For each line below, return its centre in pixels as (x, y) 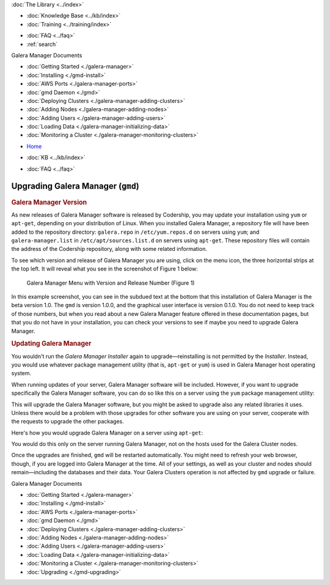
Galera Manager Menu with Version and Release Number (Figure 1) (111, 283)
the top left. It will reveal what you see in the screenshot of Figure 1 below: (105, 269)
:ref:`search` (42, 44)
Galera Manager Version (49, 202)
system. (21, 373)
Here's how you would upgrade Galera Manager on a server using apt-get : (107, 433)
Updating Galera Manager (51, 344)
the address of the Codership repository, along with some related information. (109, 249)
